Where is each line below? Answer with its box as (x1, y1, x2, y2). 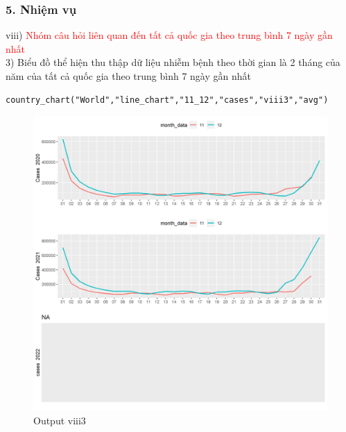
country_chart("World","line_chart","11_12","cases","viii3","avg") (6, 94, 329, 105)
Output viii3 (33, 413, 86, 427)
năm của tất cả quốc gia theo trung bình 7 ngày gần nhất (6, 69, 251, 83)
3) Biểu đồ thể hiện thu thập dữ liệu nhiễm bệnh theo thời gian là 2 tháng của (6, 55, 340, 69)
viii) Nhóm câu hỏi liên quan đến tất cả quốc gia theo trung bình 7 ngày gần (6, 28, 333, 42)
